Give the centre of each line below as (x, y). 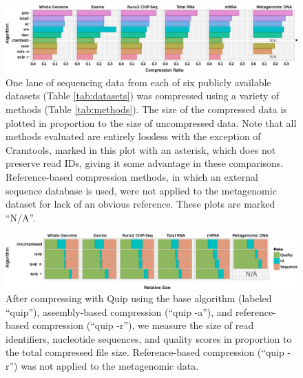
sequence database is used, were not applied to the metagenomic (141, 190)
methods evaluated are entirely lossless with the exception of (133, 136)
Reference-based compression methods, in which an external (132, 177)
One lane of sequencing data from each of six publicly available (138, 82)
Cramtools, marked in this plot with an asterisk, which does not (141, 149)
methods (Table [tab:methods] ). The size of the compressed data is (146, 109)
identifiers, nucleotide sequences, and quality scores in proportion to (149, 338)
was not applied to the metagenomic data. (110, 366)
